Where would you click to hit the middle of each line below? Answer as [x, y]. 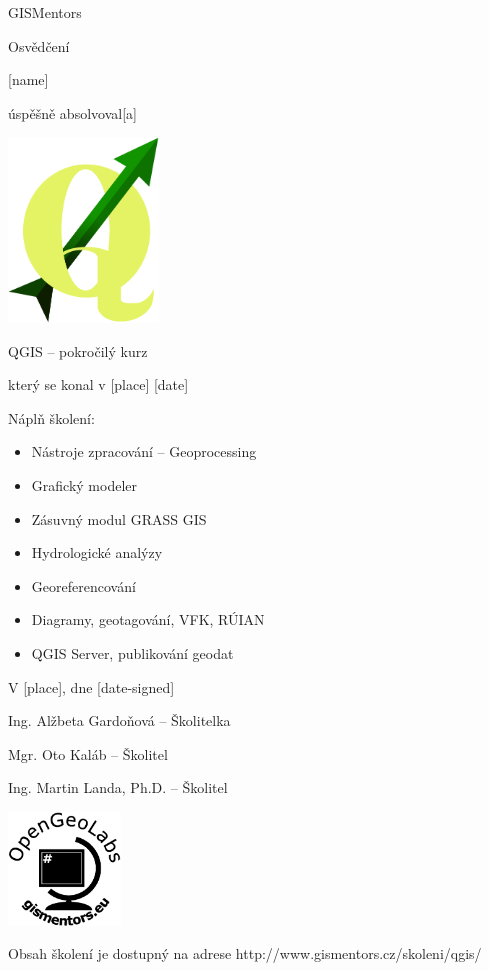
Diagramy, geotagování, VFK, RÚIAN [148, 619]
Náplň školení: [51, 417]
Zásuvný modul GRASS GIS [119, 518]
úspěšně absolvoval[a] [72, 112]
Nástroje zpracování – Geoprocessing [144, 451]
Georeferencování [83, 585]
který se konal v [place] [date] [98, 384]
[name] [28, 79]
